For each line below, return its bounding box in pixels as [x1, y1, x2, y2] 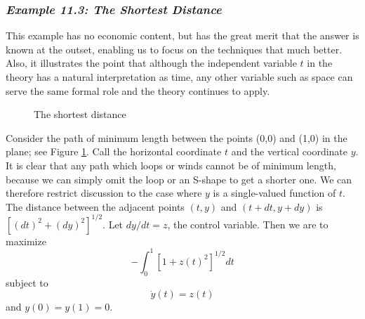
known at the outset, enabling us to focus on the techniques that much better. [6, 41, 343, 56]
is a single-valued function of [213, 185, 336, 200]
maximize [6, 233, 46, 248]
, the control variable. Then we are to [167, 216, 328, 231]
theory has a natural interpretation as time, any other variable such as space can [6, 70, 353, 84]
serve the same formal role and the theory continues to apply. [6, 83, 270, 98]
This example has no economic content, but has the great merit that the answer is [6, 28, 359, 43]
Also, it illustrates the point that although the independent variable [6, 56, 297, 70]
